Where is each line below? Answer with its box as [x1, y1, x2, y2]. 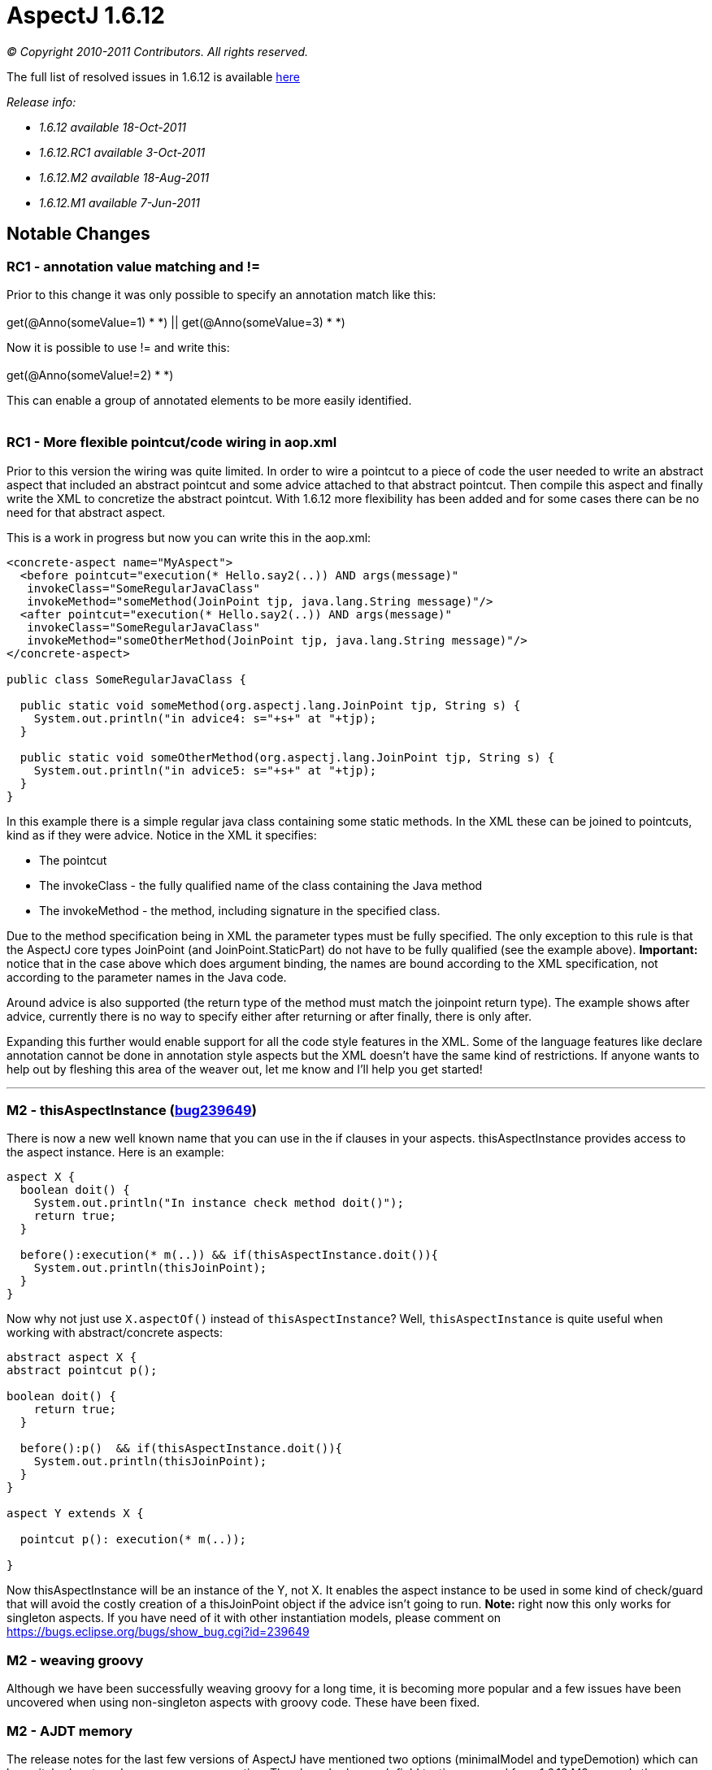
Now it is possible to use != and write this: [7, 340, 230, 354]
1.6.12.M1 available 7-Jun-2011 [39, 195, 200, 210]
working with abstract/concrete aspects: [7, 1325, 224, 1340]
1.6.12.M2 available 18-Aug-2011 [39, 170, 210, 184]
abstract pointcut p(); [7, 1364, 158, 1377]
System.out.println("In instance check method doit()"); [33, 1196, 404, 1210]
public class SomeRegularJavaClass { [7, 672, 247, 686]
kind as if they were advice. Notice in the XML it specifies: [7, 827, 317, 842]
